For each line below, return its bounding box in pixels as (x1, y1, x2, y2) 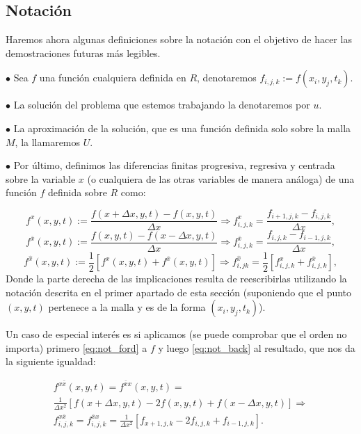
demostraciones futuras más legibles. (6, 45, 161, 60)
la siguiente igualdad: (6, 354, 96, 369)
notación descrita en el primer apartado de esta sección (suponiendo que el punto (6, 284, 352, 299)
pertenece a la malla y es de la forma (48, 300, 206, 314)
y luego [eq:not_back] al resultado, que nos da (158, 340, 355, 355)
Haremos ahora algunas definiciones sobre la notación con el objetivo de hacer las (6, 32, 352, 47)
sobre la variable (6, 171, 76, 186)
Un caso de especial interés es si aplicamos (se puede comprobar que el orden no (6, 327, 347, 341)
